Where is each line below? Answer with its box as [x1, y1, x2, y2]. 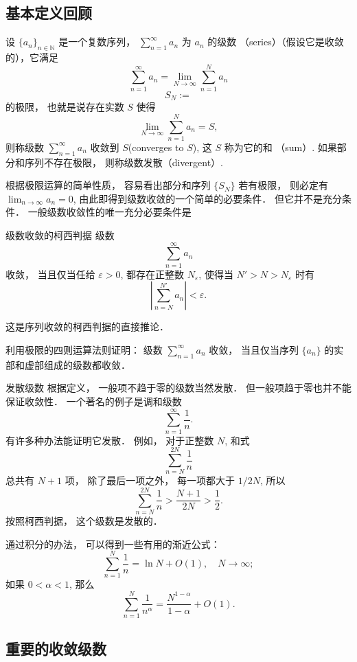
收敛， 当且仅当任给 [5, 266, 95, 281]
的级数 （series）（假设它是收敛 [207, 34, 344, 49]
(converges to [128, 139, 184, 154]
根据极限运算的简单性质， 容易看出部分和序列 [5, 178, 211, 192]
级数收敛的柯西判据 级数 [5, 228, 115, 242]
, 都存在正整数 [120, 266, 185, 281]
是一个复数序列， [58, 34, 136, 49]
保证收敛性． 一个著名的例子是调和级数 [5, 393, 182, 408]
